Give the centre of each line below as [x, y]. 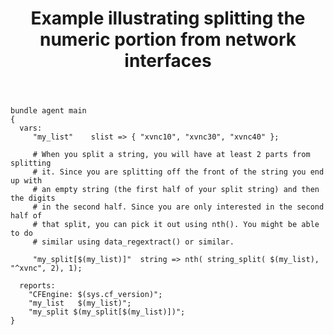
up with [26, 181]
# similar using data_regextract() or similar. [133, 242]
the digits [33, 198]
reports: [37, 286]
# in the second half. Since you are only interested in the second [178, 207]
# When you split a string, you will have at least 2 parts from [171, 155]
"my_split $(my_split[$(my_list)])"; [107, 312]
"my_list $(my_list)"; [80, 303]
